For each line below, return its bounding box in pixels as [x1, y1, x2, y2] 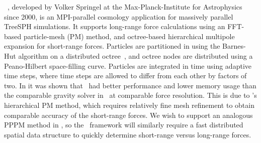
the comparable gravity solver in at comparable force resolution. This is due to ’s [4, 90, 257, 100]
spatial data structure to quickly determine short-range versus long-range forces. [4, 129, 251, 139]
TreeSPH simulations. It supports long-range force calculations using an [4, 21, 225, 32]
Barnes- [222, 41, 246, 51]
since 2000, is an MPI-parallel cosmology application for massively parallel [4, 11, 233, 22]
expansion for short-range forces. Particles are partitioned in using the [4, 41, 220, 51]
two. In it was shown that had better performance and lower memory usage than [4, 80, 256, 90]
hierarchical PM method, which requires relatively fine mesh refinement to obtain [4, 99, 254, 110]
